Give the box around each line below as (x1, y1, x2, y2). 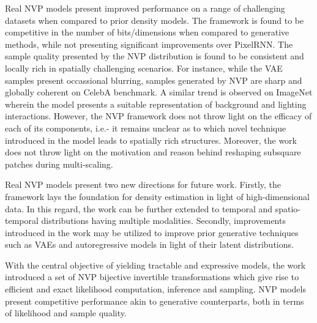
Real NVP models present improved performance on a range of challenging (5, 2, 285, 14)
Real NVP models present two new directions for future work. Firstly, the (5, 178, 282, 191)
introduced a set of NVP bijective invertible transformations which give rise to (5, 270, 299, 283)
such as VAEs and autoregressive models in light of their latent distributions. (5, 238, 294, 251)
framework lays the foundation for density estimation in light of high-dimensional (5, 190, 310, 202)
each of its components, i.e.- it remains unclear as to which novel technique (5, 121, 286, 134)
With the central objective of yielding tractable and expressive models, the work (5, 258, 306, 271)
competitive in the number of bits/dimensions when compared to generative (5, 26, 289, 39)
